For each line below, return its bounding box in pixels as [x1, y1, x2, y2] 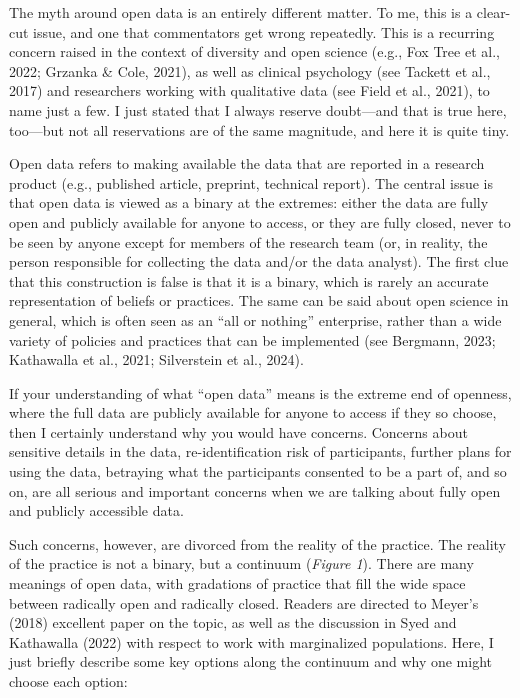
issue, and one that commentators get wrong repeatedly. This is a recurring [33, 21, 495, 42]
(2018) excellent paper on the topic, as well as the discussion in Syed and [9, 612, 457, 633]
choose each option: [9, 671, 128, 691]
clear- [476, 2, 511, 22]
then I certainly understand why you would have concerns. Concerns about [9, 421, 468, 442]
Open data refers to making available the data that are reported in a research [9, 153, 485, 174]
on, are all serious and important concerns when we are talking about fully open [9, 480, 501, 501]
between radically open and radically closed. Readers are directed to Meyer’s [9, 592, 479, 613]
